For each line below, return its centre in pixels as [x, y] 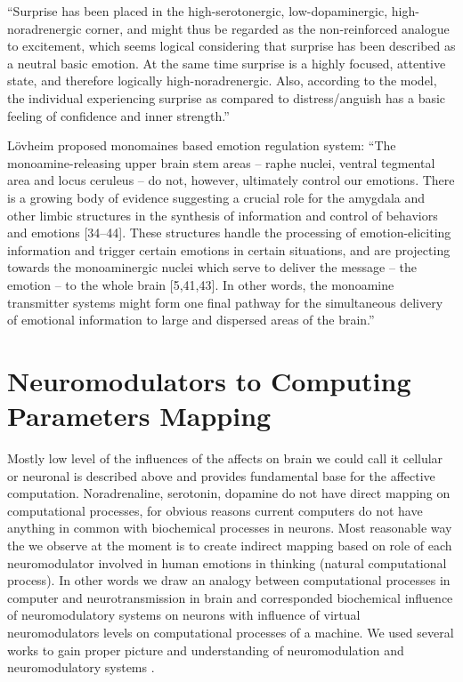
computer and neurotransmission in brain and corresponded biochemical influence [230, 597]
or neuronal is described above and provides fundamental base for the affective [221, 475]
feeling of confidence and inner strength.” [118, 115]
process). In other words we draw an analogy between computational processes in [229, 580]
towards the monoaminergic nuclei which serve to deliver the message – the [212, 267]
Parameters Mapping [139, 416]
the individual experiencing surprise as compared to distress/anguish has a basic [227, 97]
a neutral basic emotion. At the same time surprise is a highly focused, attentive [227, 63]
